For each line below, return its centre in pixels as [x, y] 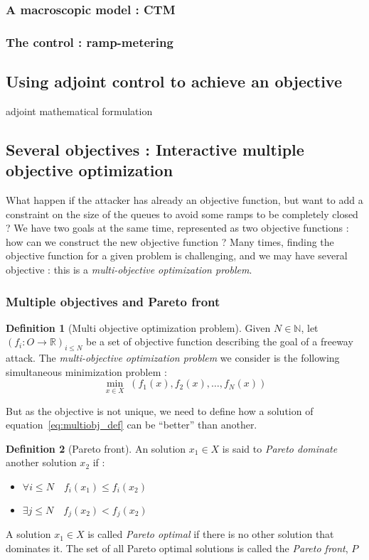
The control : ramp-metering [90, 42]
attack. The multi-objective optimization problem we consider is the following [173, 358]
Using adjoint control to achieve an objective [174, 81]
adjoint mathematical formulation [79, 111]
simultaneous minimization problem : [86, 371]
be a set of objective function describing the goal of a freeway [219, 341]
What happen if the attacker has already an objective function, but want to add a [184, 200]
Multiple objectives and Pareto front [113, 301]
